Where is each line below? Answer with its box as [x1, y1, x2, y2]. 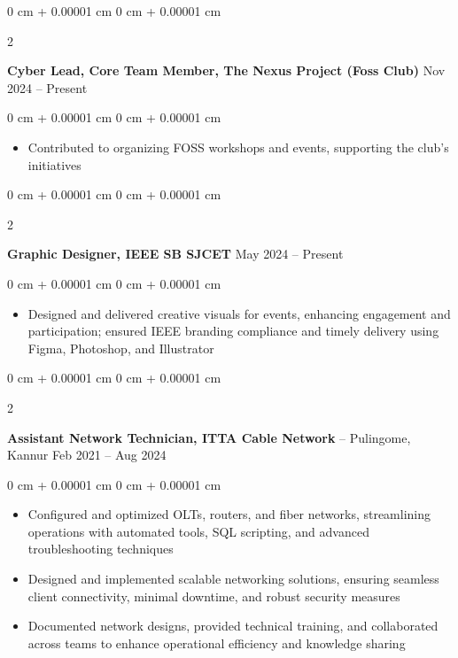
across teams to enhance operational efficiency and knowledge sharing [27, 633, 406, 652]
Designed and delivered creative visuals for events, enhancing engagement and [27, 304, 451, 322]
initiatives [27, 155, 82, 174]
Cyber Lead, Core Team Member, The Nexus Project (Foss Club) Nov [7, 61, 446, 80]
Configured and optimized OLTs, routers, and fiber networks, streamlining [27, 505, 431, 523]
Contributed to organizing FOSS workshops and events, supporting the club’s [27, 137, 449, 156]
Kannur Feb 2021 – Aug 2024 [7, 445, 167, 464]
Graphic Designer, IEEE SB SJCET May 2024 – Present [7, 244, 344, 263]
